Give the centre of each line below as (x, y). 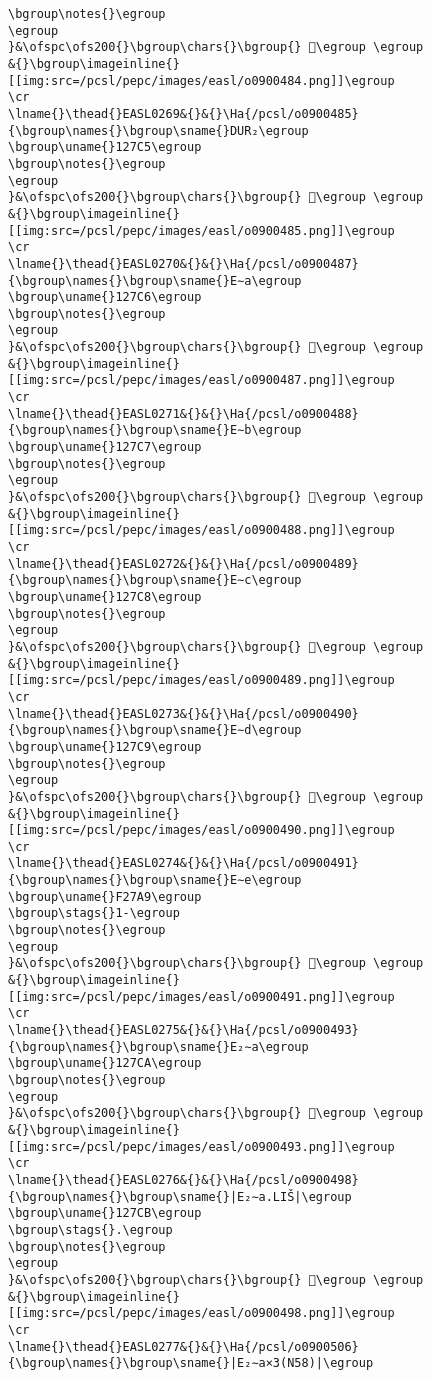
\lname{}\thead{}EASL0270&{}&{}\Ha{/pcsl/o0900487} (183, 263)
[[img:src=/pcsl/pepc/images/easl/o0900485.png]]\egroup (201, 230)
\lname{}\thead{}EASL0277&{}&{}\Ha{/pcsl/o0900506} (183, 1346)
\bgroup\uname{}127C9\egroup (105, 746)
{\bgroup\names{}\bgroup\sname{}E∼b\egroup (155, 430)
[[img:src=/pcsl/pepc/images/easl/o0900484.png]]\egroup (201, 80)
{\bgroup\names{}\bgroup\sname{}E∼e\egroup (155, 880)
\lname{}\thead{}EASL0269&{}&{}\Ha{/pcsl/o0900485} (183, 113)
